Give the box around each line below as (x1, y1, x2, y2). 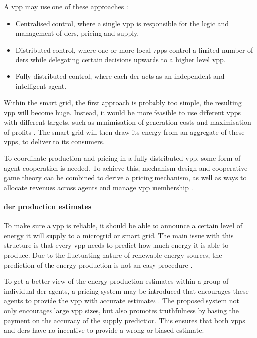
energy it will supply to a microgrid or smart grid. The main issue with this (4, 230, 234, 240)
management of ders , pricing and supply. (15, 28, 139, 38)
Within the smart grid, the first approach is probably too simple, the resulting (4, 97, 242, 108)
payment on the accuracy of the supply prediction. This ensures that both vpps (4, 315, 245, 325)
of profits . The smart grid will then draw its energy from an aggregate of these (4, 126, 245, 136)
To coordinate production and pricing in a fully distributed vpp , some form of (4, 153, 241, 163)
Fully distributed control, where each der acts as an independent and (15, 70, 225, 81)
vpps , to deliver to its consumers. (4, 136, 104, 146)
